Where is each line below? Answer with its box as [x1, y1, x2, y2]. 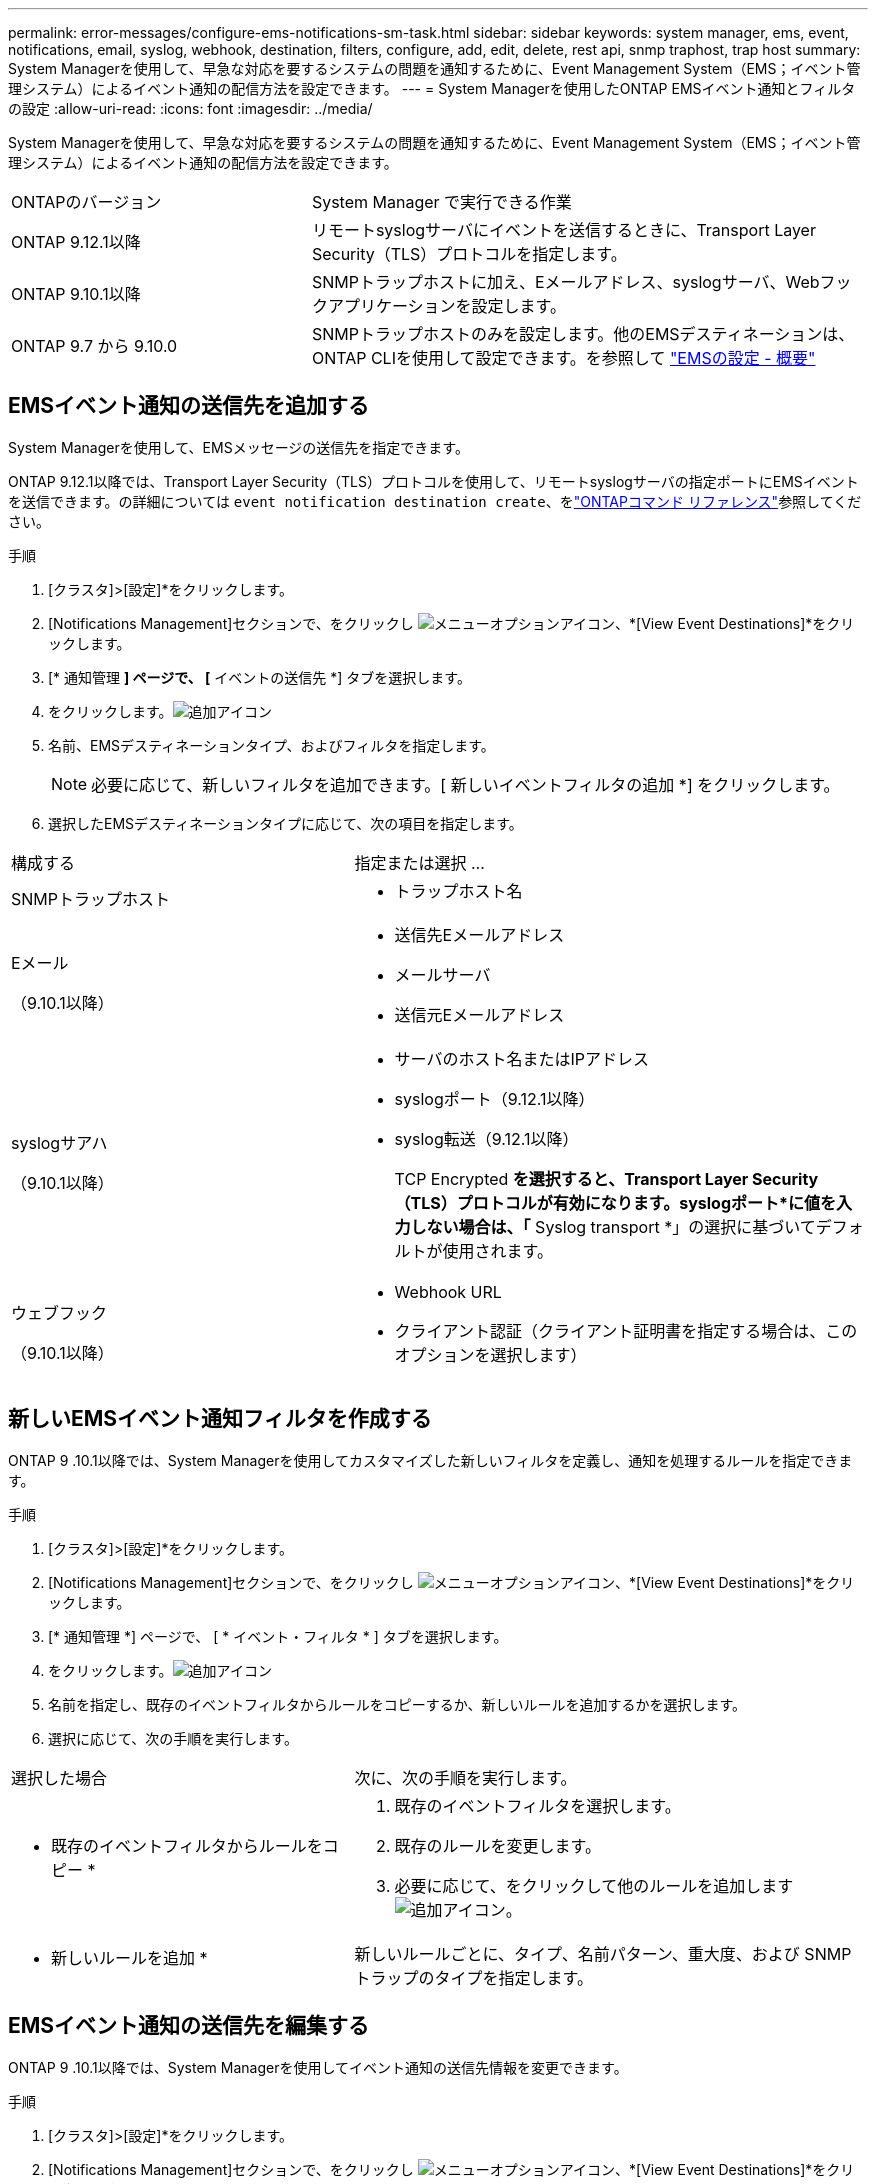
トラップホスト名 [394, 880, 523, 901]
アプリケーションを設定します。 [327, 296, 566, 316]
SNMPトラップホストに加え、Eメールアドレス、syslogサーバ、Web [311, 272, 820, 292]
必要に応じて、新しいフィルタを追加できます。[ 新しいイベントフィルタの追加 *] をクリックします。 [91, 774, 840, 795]
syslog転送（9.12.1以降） [394, 1128, 579, 1149]
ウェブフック [11, 1302, 108, 1323]
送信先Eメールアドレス [394, 924, 565, 945]
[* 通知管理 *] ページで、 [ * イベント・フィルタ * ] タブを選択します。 [48, 1627, 508, 1645]
